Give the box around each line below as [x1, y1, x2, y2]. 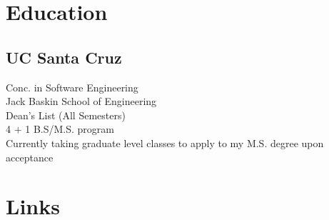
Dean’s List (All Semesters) [6, 107, 126, 122]
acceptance [6, 149, 54, 164]
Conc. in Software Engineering [6, 79, 138, 94]
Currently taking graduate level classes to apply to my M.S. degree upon [6, 135, 324, 150]
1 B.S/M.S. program [25, 121, 114, 136]
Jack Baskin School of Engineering [6, 94, 157, 109]
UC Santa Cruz [6, 46, 122, 68]
